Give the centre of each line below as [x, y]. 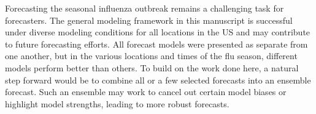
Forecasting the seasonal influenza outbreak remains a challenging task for [145, 8]
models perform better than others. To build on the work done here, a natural [152, 67]
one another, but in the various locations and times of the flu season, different [151, 56]
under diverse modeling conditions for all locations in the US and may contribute [158, 32]
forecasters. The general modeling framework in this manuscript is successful [149, 20]
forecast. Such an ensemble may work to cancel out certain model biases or [146, 92]
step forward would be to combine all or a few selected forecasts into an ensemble [158, 80]
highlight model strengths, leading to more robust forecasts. [117, 103]
